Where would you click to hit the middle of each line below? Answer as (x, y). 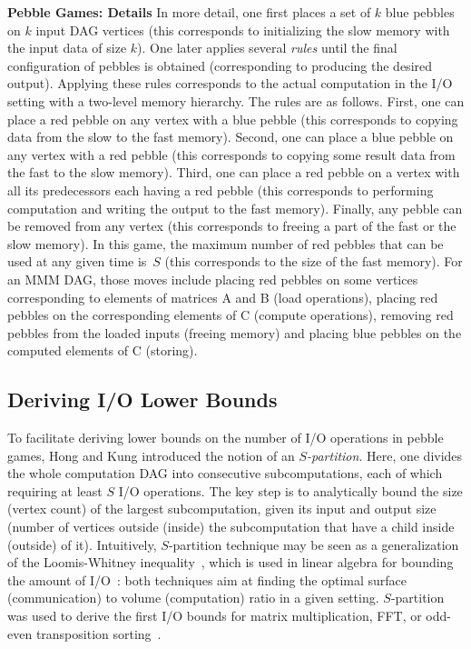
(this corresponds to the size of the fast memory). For (314, 261)
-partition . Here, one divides (384, 455)
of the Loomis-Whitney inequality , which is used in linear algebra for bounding (231, 562)
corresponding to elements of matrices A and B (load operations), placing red (223, 297)
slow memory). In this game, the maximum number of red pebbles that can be (226, 243)
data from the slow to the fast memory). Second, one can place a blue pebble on (231, 137)
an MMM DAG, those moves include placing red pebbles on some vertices (213, 279)
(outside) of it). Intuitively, (82, 544)
